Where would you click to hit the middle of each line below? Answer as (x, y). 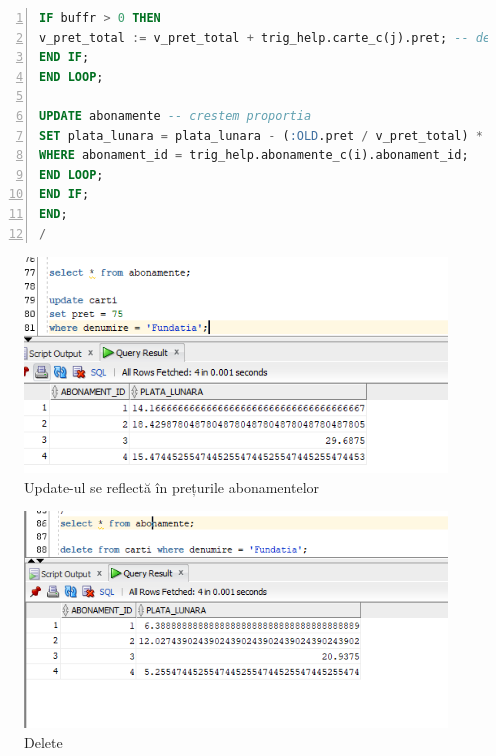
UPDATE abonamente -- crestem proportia (175, 115)
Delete (43, 741)
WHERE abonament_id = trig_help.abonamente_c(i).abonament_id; (254, 155)
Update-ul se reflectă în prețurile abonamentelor (172, 486)
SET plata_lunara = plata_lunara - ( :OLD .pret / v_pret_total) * (261, 135)
